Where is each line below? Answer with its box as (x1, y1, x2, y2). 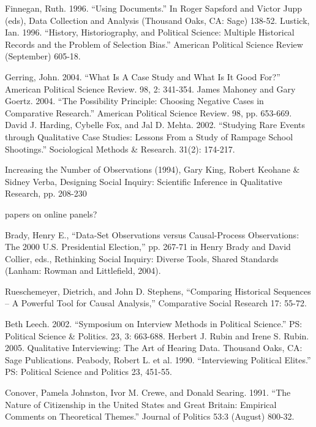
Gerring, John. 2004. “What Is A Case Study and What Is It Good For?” (5, 70, 280, 83)
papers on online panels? (5, 207, 97, 220)
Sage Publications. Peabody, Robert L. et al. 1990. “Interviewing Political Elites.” (5, 353, 311, 366)
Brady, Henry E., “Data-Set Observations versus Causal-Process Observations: (5, 228, 299, 241)
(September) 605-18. (5, 50, 81, 62)
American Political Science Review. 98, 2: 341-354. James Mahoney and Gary (5, 82, 296, 95)
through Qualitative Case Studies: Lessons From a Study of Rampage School (5, 130, 293, 143)
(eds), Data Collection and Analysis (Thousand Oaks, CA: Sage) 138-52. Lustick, (5, 13, 310, 26)
